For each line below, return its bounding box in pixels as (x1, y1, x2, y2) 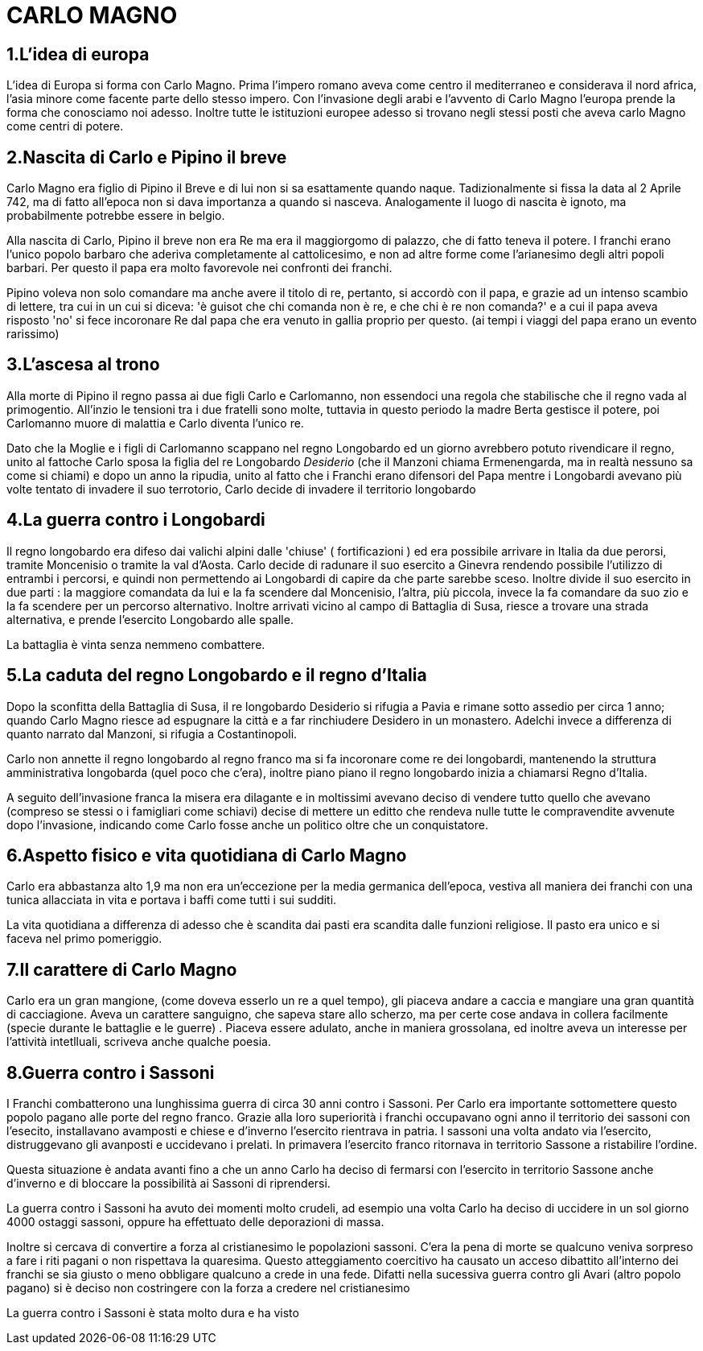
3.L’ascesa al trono (6, 354, 160, 375)
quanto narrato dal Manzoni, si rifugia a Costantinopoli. (6, 726, 298, 741)
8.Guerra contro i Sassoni (6, 1062, 215, 1083)
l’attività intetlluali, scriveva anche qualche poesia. (6, 1035, 271, 1049)
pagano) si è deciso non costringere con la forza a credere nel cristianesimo (6, 1281, 410, 1295)
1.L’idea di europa (6, 43, 150, 64)
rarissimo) (6, 327, 60, 341)
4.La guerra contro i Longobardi (6, 510, 265, 531)
